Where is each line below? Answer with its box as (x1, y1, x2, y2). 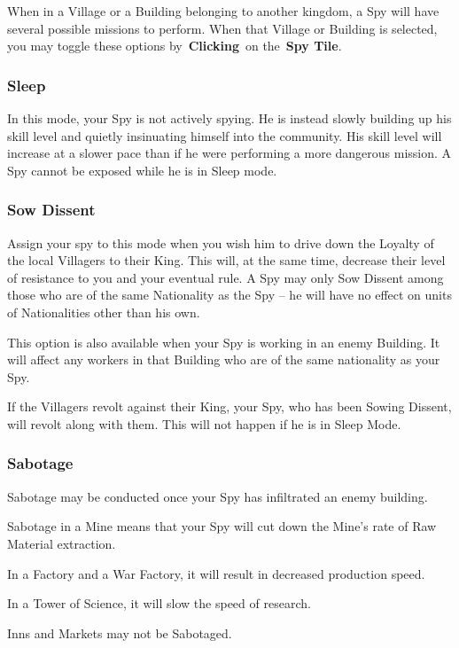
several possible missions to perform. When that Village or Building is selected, (7, 19, 438, 37)
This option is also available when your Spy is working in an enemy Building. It (7, 332, 440, 351)
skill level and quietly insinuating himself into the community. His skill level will (7, 126, 442, 144)
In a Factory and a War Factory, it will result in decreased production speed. (7, 564, 425, 582)
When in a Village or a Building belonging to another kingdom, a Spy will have (7, 2, 440, 20)
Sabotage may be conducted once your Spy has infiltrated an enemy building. (7, 487, 428, 505)
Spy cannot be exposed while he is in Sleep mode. (7, 160, 277, 179)
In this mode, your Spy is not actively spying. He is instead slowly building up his (7, 109, 452, 127)
